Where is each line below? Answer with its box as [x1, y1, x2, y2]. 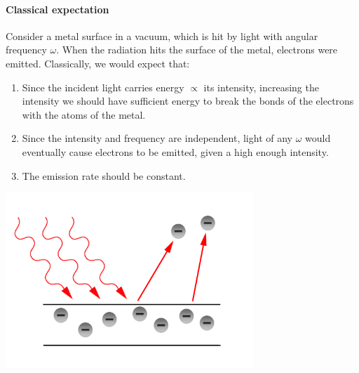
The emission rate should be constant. [22, 168, 186, 183]
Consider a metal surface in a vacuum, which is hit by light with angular [6, 28, 318, 43]
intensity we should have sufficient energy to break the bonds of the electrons [22, 93, 354, 108]
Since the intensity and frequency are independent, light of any [22, 131, 292, 145]
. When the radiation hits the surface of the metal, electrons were [56, 42, 338, 57]
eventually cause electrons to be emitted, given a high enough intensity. [22, 144, 329, 159]
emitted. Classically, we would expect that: [6, 55, 190, 70]
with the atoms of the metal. [22, 107, 146, 122]
